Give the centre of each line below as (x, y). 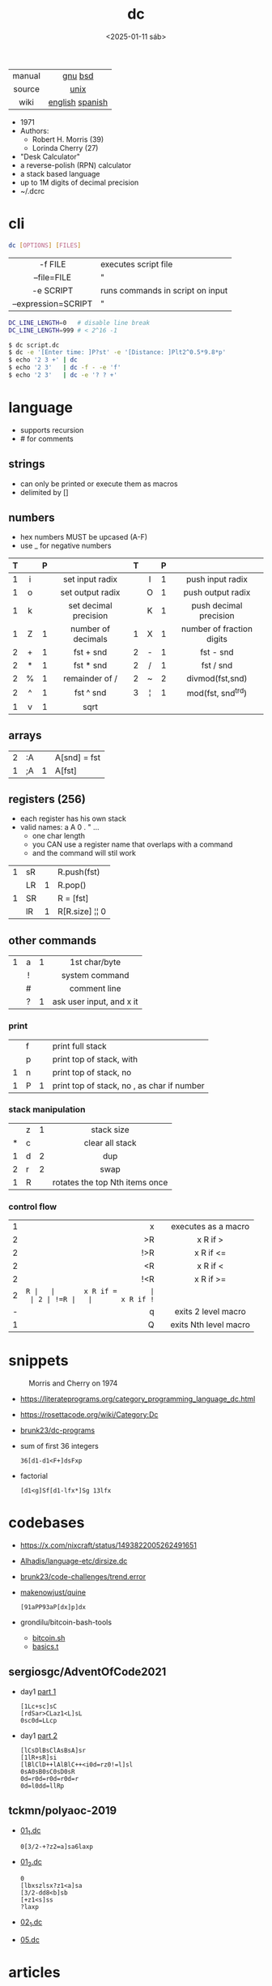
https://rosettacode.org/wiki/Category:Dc (89, 1415)
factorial (34, 1476)
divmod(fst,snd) (217, 679)
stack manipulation (47, 1109)
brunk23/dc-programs (57, 1430)
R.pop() (72, 886)
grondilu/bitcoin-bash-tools (66, 1622)
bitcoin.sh (49, 1638)
